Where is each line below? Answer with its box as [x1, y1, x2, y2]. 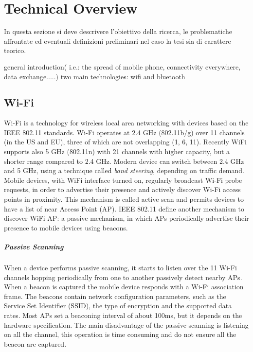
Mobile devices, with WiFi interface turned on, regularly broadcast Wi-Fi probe [4, 175, 242, 185]
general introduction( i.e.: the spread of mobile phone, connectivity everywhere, [4, 61, 241, 71]
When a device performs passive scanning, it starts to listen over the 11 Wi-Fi [4, 262, 237, 272]
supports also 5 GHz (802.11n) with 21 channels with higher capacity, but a [4, 146, 230, 157]
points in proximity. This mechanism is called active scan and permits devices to [4, 194, 244, 204]
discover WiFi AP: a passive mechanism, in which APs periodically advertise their [4, 213, 249, 223]
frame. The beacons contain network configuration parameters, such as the [4, 291, 226, 301]
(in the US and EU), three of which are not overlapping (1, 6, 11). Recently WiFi [4, 137, 247, 147]
